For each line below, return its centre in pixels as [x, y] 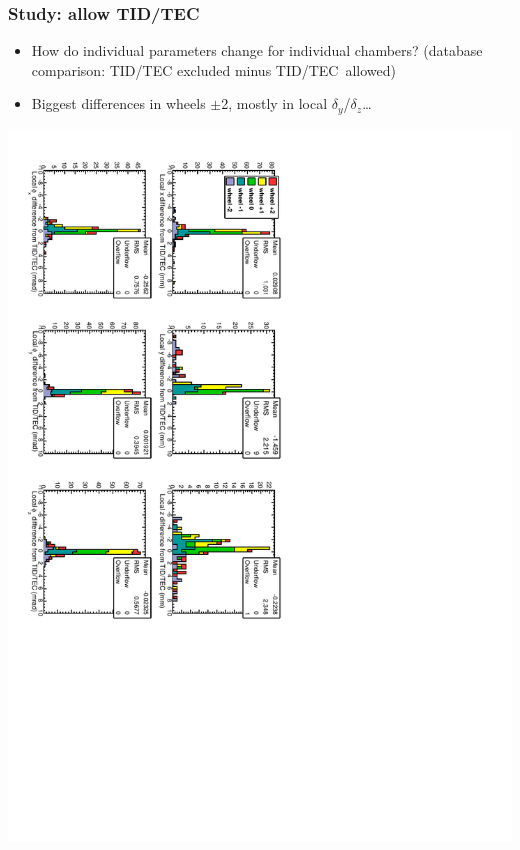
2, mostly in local [274, 103]
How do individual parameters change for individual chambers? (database [257, 50]
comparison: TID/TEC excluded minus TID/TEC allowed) [213, 69]
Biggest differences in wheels [118, 103]
